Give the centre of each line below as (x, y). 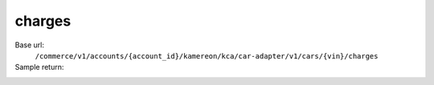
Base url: (29, 45)
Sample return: (39, 67)
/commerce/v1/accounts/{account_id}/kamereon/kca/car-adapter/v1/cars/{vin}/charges (207, 56)
